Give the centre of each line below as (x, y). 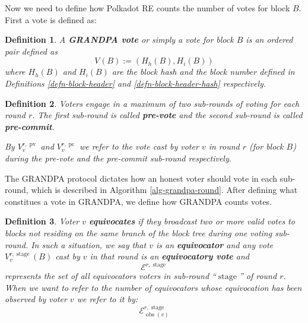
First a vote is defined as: (51, 19)
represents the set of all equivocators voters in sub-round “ (110, 276)
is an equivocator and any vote (215, 244)
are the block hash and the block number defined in (203, 72)
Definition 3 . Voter (42, 221)
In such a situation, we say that (89, 244)
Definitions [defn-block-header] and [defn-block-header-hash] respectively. (136, 83)
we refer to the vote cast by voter (139, 146)
